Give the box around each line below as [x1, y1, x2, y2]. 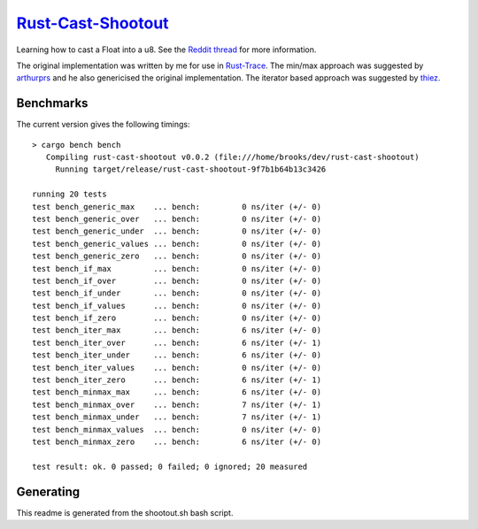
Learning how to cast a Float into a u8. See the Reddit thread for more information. [16, 44, 317, 55]
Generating [16, 484, 81, 499]
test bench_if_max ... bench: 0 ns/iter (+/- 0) [32, 264, 322, 273]
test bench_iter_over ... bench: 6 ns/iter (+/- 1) [32, 337, 322, 348]
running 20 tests [32, 189, 107, 199]
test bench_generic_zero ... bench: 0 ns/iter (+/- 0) [32, 251, 322, 261]
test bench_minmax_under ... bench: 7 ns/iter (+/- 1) [32, 412, 322, 422]
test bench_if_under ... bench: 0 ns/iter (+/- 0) [32, 288, 322, 298]
